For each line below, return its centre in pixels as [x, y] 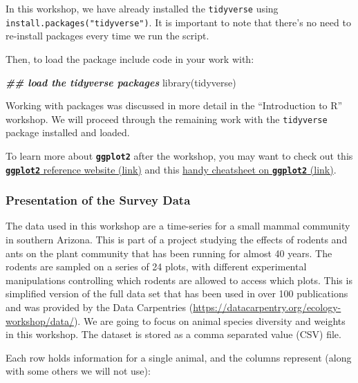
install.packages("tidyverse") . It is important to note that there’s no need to [178, 22]
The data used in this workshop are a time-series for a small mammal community [178, 226]
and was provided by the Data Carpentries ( [100, 307]
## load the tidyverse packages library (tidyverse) [121, 82]
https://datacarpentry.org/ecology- [267, 307]
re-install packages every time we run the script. [107, 36]
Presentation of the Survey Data [98, 200]
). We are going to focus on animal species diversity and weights [209, 320]
